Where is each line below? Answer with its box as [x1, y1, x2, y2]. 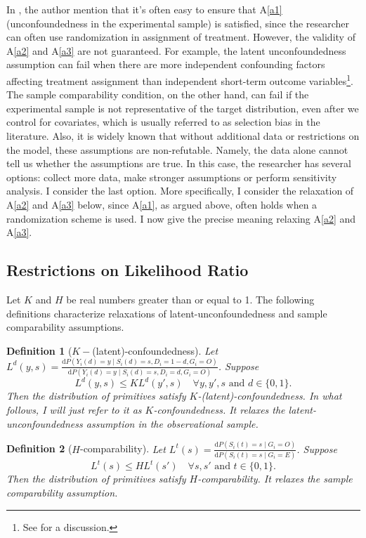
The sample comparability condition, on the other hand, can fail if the [6, 87, 309, 102]
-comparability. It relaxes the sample [197, 471, 353, 486]
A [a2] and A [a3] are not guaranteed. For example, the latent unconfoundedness [6, 43, 346, 58]
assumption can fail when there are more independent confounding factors [6, 57, 325, 72]
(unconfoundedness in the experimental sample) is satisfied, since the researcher [6, 15, 350, 30]
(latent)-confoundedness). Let [92, 343, 218, 357]
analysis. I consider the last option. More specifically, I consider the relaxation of [6, 183, 354, 198]
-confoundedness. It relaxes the [153, 402, 285, 417]
